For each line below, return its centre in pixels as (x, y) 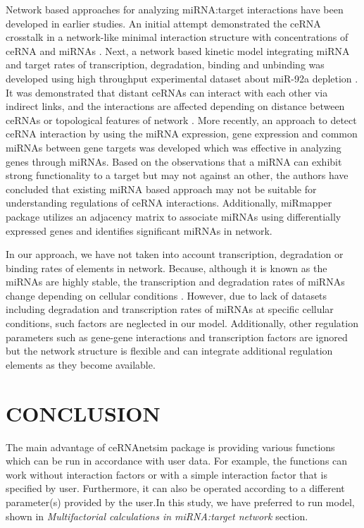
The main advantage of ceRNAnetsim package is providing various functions (170, 447)
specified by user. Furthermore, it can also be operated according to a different (175, 488)
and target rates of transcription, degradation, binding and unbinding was (165, 65)
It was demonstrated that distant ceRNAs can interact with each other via (167, 92)
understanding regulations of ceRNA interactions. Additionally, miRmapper (169, 203)
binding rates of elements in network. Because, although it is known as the (167, 268)
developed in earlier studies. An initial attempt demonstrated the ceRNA (163, 23)
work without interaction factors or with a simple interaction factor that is (167, 474)
